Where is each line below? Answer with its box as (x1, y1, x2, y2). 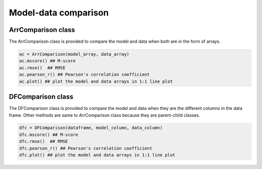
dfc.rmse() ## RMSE (19, 138, 68, 144)
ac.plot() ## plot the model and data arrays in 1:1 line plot (19, 78, 173, 84)
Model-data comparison (9, 7, 109, 18)
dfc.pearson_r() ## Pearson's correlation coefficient (19, 145, 152, 151)
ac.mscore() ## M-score (19, 58, 76, 64)
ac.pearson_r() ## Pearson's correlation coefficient (19, 72, 150, 77)
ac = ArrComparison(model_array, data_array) (19, 51, 130, 57)
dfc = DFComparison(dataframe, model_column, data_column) (19, 125, 163, 131)
